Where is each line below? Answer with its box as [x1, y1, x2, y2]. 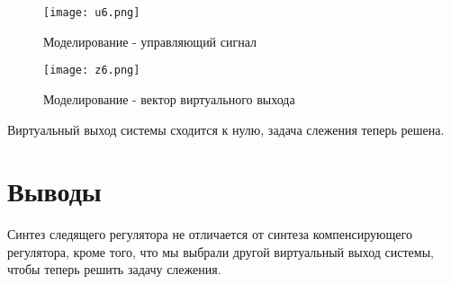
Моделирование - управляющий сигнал [43, 31, 257, 50]
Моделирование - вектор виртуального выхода [43, 89, 295, 108]
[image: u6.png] [43, 6, 140, 19]
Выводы [7, 173, 102, 209]
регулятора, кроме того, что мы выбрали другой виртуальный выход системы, [7, 242, 434, 261]
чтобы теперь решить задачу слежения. [7, 260, 221, 279]
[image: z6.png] [43, 64, 140, 77]
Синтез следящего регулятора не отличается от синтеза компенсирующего [7, 225, 412, 244]
